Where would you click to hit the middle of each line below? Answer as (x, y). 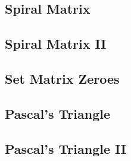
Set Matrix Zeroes (62, 78)
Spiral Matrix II (56, 44)
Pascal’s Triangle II (66, 148)
